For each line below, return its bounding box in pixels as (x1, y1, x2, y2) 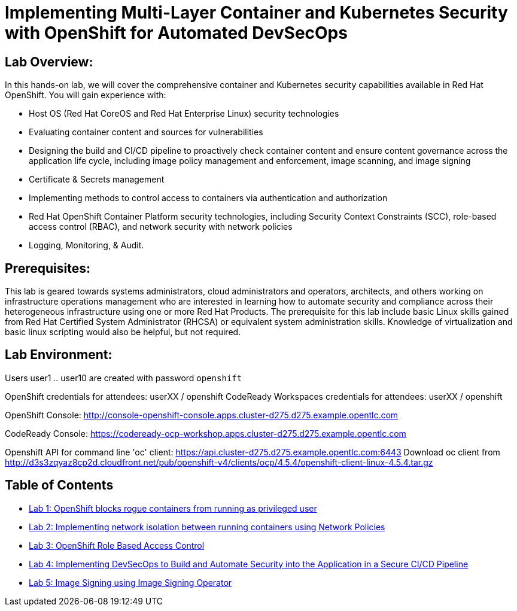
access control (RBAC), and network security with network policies (29, 221, 293, 232)
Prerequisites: (5, 260, 90, 276)
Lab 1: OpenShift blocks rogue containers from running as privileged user (29, 503, 317, 513)
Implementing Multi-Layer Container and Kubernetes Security (5, 2, 508, 23)
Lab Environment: (5, 347, 112, 363)
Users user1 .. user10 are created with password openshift (5, 372, 242, 383)
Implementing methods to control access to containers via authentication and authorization (29, 193, 388, 203)
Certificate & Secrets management (29, 174, 165, 185)
